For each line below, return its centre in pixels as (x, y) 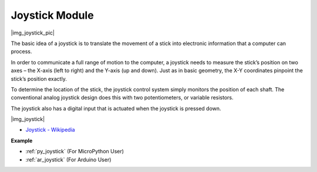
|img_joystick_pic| (33, 33)
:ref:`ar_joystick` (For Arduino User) (68, 159)
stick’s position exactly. (39, 78)
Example (22, 140)
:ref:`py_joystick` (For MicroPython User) (75, 152)
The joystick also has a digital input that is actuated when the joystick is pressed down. (116, 108)
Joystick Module (52, 15)
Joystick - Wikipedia (50, 130)
